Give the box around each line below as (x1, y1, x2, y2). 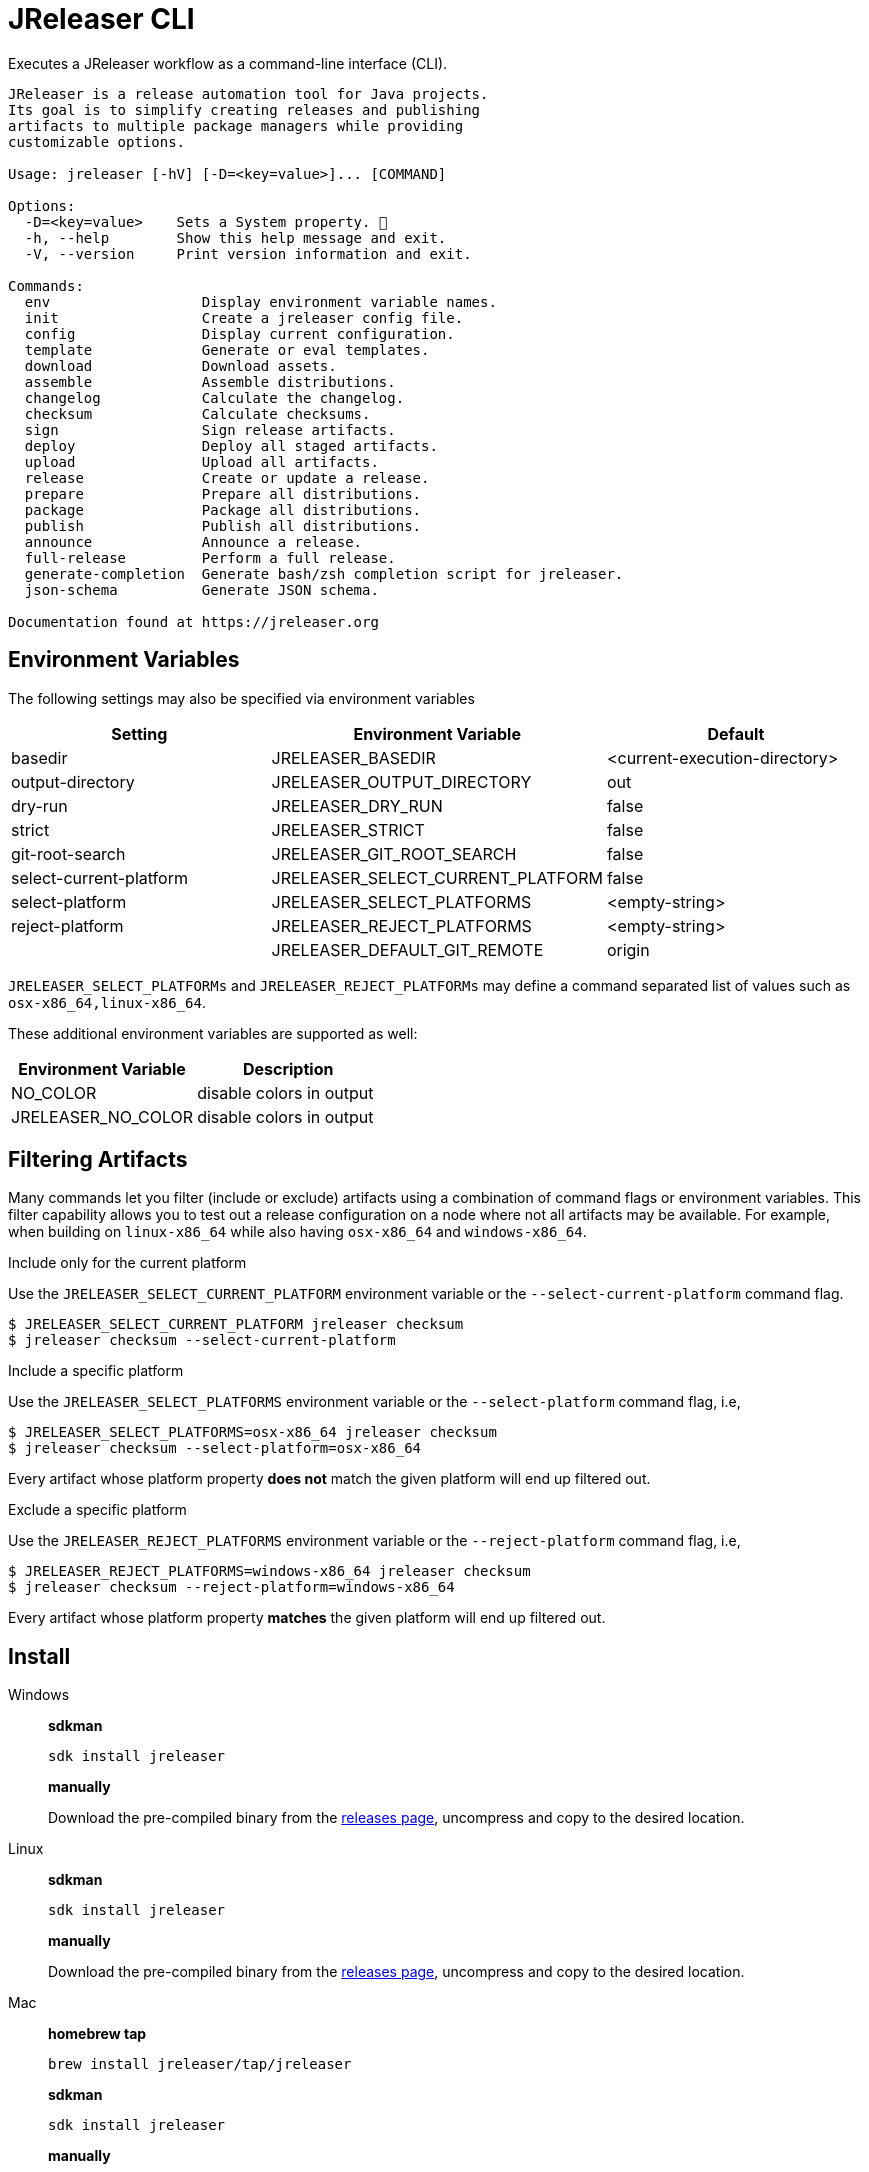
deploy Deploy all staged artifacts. (24, 437, 438, 454)
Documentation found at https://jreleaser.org (8, 613, 379, 630)
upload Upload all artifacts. (24, 453, 379, 470)
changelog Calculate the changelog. (24, 389, 405, 406)
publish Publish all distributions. (24, 517, 422, 534)
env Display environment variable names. (24, 293, 497, 310)
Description (242, 1058, 334, 1079)
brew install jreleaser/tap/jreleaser (48, 2056, 352, 2073)
